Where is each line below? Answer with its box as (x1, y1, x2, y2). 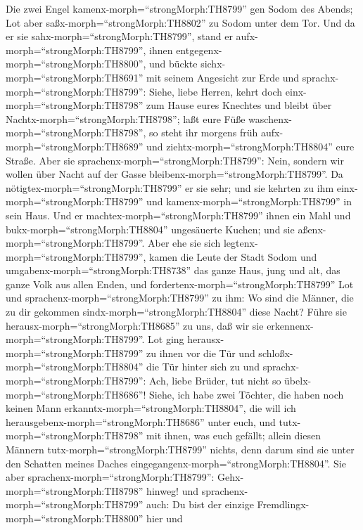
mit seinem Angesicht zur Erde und (146, 70, 300, 84)
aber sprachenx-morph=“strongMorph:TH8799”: (6, 470, 215, 484)
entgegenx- (176, 42, 222, 57)
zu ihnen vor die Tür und (146, 345, 255, 360)
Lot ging (148, 332, 184, 347)
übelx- (284, 373, 312, 388)
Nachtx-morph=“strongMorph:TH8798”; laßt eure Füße (6, 111, 246, 126)
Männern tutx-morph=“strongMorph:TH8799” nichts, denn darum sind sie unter (6, 442, 355, 456)
